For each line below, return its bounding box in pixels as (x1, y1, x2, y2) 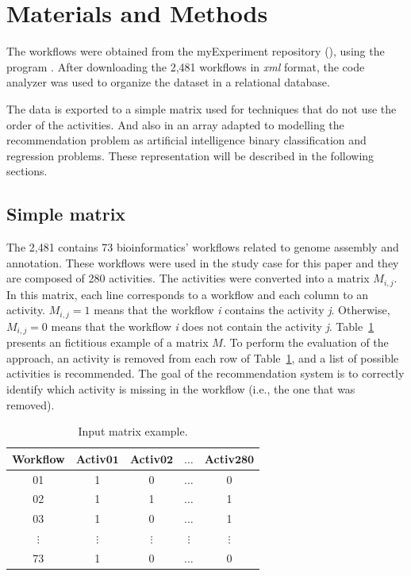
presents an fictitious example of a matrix (6, 334, 209, 351)
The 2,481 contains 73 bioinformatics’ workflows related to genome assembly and (6, 239, 399, 255)
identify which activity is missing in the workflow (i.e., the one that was (6, 381, 355, 397)
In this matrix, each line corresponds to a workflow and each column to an (6, 286, 369, 302)
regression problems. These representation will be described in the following (6, 147, 375, 163)
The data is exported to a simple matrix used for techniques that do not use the (6, 100, 397, 117)
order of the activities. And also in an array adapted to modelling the (6, 116, 344, 132)
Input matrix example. (78, 423, 188, 440)
